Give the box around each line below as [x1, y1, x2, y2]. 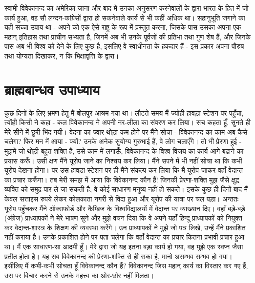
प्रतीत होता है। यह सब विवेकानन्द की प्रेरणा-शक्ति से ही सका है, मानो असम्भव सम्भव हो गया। [4, 251, 233, 261]
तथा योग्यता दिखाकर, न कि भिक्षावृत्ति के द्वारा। [4, 50, 119, 61]
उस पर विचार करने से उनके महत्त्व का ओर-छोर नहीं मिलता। [4, 270, 154, 280]
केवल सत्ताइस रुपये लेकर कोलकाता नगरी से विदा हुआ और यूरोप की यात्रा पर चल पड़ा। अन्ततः [4, 194, 239, 204]
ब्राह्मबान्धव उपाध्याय [4, 79, 100, 99]
